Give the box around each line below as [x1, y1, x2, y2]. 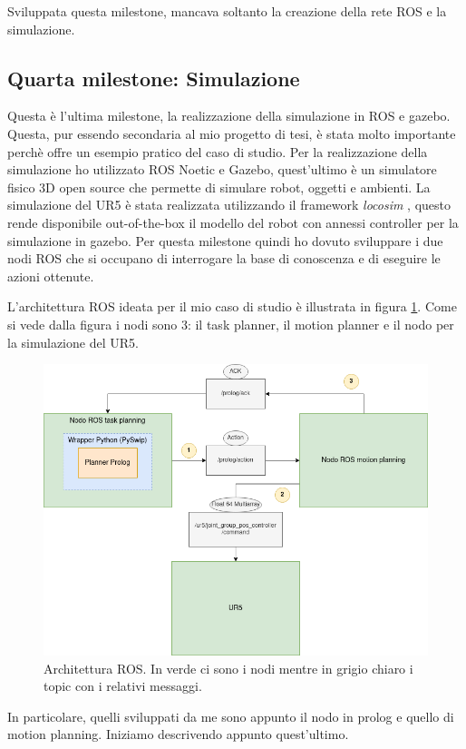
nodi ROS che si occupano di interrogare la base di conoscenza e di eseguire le [7, 249, 441, 268]
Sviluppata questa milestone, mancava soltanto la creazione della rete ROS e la [7, 2, 447, 20]
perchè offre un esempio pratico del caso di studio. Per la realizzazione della [7, 142, 428, 161]
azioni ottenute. [7, 266, 94, 285]
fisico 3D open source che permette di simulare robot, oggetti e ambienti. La [7, 177, 431, 196]
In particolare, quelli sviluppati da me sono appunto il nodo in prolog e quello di [7, 706, 454, 725]
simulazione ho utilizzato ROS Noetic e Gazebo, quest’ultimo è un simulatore [7, 160, 437, 179]
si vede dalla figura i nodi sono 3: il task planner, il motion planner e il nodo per [7, 314, 454, 333]
